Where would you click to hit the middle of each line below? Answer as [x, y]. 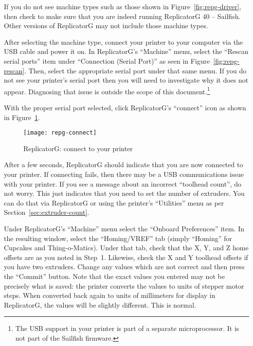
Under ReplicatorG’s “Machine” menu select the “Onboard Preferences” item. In [124, 228]
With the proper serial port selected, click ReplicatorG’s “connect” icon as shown [125, 107]
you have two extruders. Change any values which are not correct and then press [124, 267]
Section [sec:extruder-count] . [47, 212]
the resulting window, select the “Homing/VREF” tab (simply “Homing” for [118, 238]
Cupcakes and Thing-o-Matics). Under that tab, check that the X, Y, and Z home [126, 248]
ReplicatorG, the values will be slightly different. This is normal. [100, 304]
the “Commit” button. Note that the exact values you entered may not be [114, 276]
